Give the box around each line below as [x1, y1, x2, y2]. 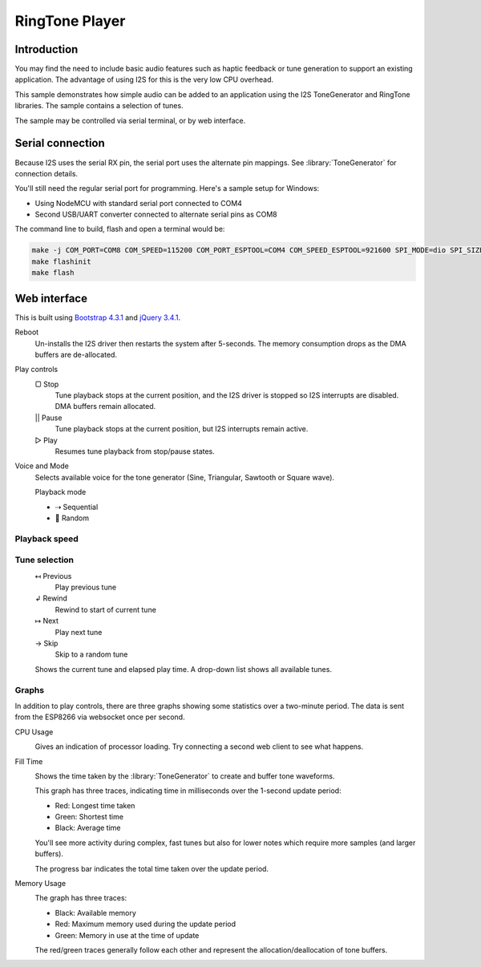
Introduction [14, 42, 79, 56]
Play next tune [55, 627, 103, 637]
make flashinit [31, 257, 91, 266]
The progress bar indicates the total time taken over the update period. [34, 864, 269, 873]
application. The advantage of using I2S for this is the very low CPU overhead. [14, 75, 274, 84]
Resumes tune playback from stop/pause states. [55, 447, 216, 456]
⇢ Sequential [55, 502, 99, 512]
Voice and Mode [14, 461, 70, 471]
